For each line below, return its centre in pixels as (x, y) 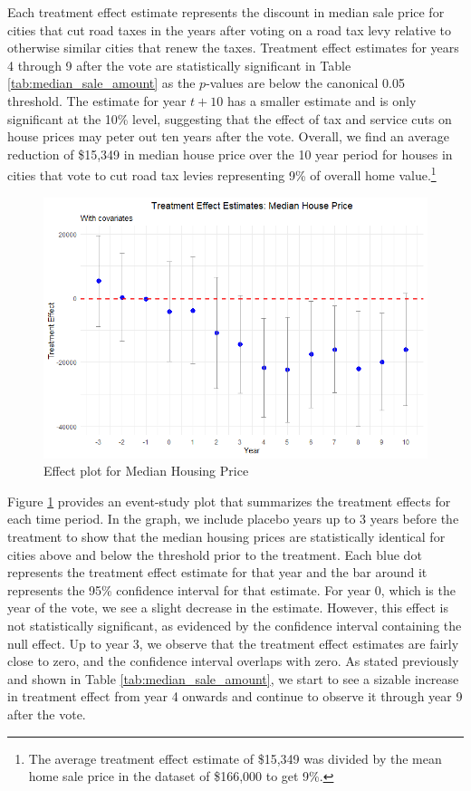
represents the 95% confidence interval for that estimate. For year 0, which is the (231, 589)
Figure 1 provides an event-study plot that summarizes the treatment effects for (229, 501)
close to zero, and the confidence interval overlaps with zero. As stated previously (233, 661)
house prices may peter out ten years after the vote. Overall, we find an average (229, 136)
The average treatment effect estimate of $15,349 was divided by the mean (235, 758)
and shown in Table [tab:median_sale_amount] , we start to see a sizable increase (233, 678)
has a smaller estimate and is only (322, 100)
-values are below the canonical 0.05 (305, 83)
